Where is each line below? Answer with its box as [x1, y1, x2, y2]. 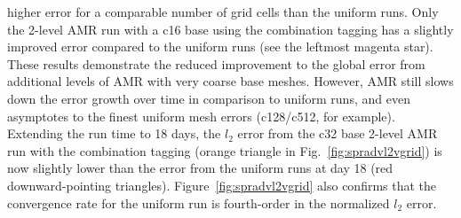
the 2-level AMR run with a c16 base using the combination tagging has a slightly [7, 19, 454, 38]
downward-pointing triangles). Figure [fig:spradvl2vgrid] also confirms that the [7, 175, 437, 194]
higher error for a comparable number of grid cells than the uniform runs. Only [7, 3, 439, 20]
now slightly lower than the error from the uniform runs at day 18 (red [7, 159, 393, 177]
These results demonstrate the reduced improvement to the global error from [7, 54, 425, 73]
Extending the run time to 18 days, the [7, 124, 221, 143]
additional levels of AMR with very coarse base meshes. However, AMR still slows [7, 72, 454, 90]
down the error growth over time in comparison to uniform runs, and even [7, 89, 410, 107]
